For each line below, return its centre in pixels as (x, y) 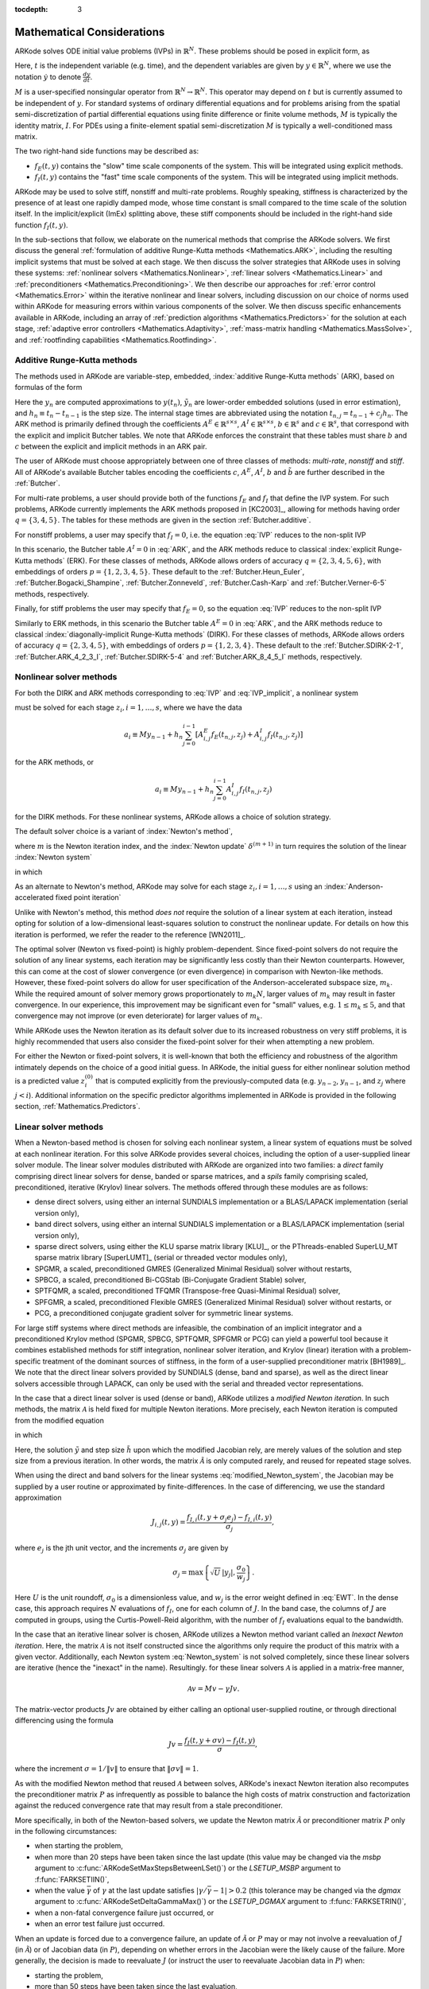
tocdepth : (31, 9)
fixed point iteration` (88, 897)
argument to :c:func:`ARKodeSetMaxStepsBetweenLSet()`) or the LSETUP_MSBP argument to (188, 1868)
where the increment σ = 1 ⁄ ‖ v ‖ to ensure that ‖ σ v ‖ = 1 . (106, 1769)
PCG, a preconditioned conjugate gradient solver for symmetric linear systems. (164, 1314)
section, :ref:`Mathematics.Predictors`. (77, 1107)
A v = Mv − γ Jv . (213, 1688)
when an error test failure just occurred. (100, 1924)
